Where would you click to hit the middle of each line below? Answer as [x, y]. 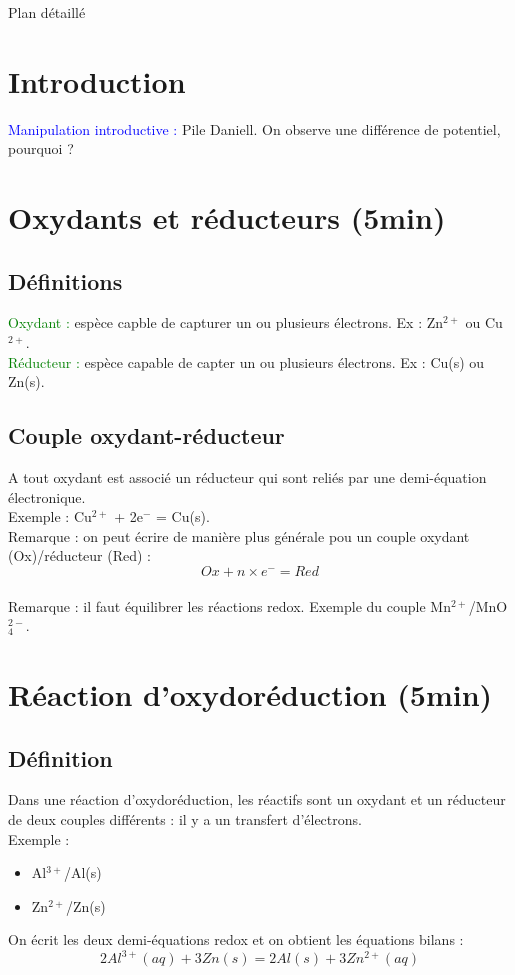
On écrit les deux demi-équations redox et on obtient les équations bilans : [236, 939]
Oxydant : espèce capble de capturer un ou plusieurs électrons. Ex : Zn [226, 322]
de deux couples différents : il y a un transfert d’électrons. [185, 818]
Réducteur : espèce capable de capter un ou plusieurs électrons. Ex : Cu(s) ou [246, 361]
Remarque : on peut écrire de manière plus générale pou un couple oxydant [239, 535]
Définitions [65, 280]
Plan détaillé [47, 12]
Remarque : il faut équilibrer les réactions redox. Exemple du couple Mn [229, 605]
